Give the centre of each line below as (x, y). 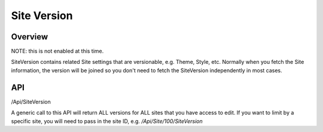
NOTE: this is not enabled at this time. (57, 51)
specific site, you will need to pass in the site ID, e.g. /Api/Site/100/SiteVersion (107, 121)
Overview (30, 37)
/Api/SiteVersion (31, 102)
